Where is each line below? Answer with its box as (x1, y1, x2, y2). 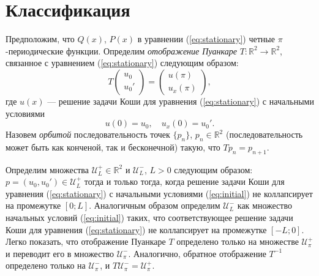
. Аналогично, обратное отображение (128, 247, 266, 259)
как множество (237, 199, 292, 212)
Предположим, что (6, 32, 75, 45)
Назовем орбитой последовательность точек (6, 128, 170, 141)
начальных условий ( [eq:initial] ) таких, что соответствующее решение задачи (6, 211, 293, 224)
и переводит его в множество (6, 247, 114, 259)
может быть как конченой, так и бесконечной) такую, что (6, 140, 220, 153)
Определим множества (6, 163, 89, 176)
